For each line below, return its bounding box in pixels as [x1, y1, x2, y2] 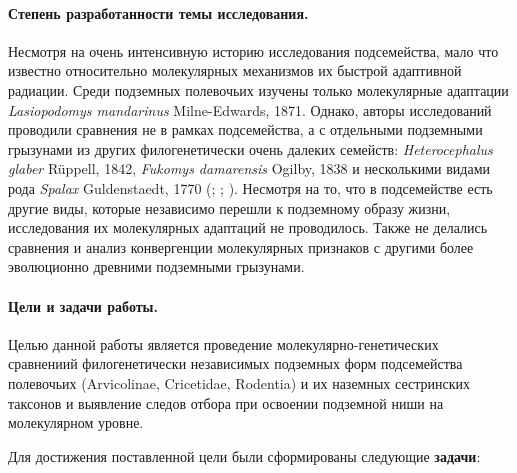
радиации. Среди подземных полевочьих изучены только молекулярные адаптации [8, 79, 509, 100]
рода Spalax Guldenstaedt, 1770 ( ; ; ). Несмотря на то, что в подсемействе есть [8, 177, 493, 198]
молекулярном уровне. [8, 412, 144, 433]
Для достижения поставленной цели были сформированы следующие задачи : [8, 445, 481, 466]
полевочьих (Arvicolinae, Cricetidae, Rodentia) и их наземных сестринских [8, 372, 470, 393]
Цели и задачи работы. [8, 295, 158, 316]
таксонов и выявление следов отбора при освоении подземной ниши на [8, 392, 444, 413]
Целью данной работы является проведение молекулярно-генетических [8, 333, 439, 354]
